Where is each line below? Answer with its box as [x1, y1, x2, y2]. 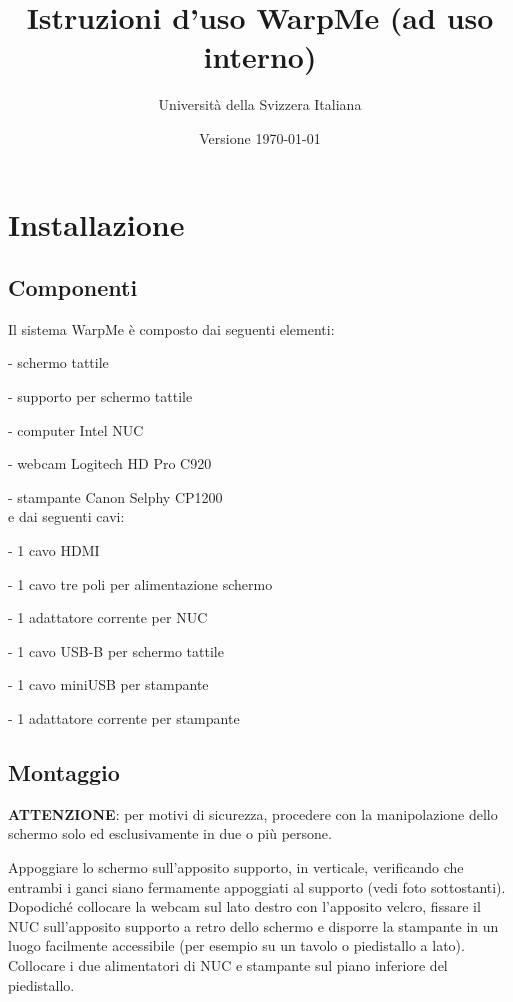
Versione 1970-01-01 [199, 127, 321, 148]
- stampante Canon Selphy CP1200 [8, 486, 223, 507]
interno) [203, 36, 317, 77]
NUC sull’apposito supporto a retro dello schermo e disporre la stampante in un [8, 915, 499, 936]
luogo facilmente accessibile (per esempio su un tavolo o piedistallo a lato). [8, 935, 465, 956]
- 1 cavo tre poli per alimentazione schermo [8, 573, 273, 594]
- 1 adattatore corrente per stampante [8, 708, 240, 729]
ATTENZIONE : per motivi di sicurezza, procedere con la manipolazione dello [8, 803, 498, 824]
